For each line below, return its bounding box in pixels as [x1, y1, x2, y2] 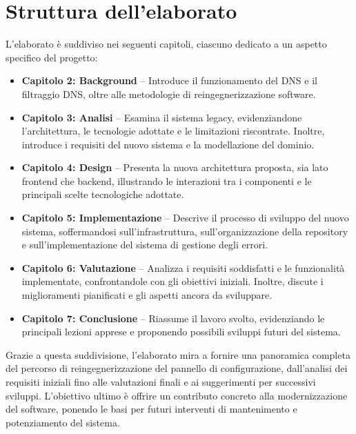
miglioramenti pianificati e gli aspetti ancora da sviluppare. [21, 288, 273, 302]
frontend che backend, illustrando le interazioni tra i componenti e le [21, 173, 312, 188]
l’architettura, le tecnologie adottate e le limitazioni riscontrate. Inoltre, [21, 124, 325, 138]
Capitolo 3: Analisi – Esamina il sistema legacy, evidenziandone [21, 110, 302, 124]
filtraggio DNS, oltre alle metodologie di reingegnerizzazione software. [21, 86, 316, 101]
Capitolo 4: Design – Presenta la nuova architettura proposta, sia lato [21, 160, 328, 175]
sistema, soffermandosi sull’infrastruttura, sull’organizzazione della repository [21, 224, 348, 238]
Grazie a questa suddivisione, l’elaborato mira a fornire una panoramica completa [6, 347, 350, 362]
